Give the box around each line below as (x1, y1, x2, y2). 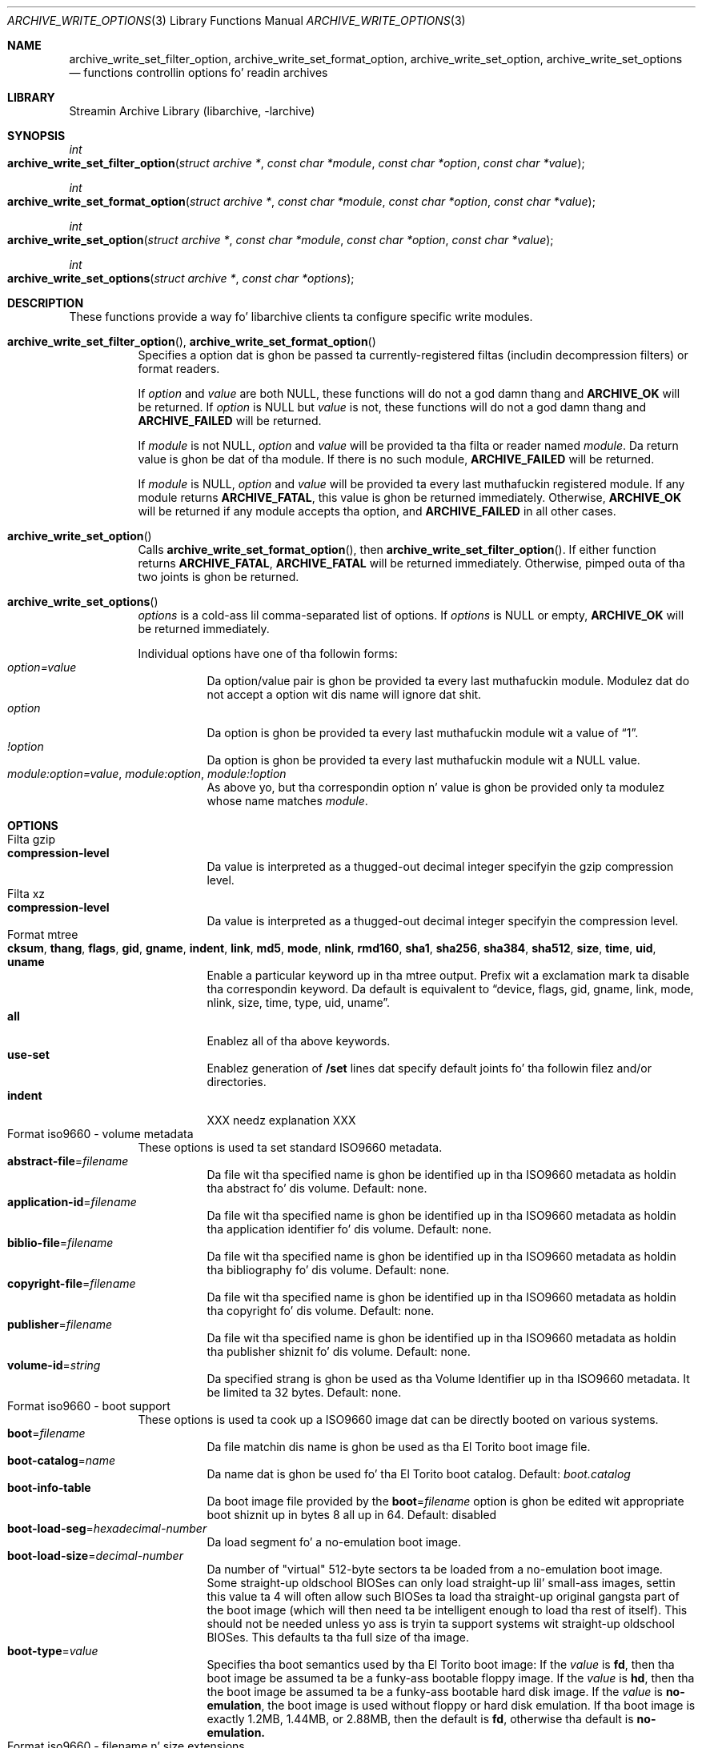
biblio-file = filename (7, 1236, 114, 1249)
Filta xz (7, 887, 46, 900)
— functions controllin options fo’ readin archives (69, 66, 328, 79)
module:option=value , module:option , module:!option (7, 767, 287, 780)
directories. (207, 1075, 267, 1088)
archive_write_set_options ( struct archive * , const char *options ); (7, 271, 355, 285)
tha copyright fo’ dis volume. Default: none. (207, 1304, 435, 1317)
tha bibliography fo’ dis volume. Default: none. (207, 1263, 450, 1277)
